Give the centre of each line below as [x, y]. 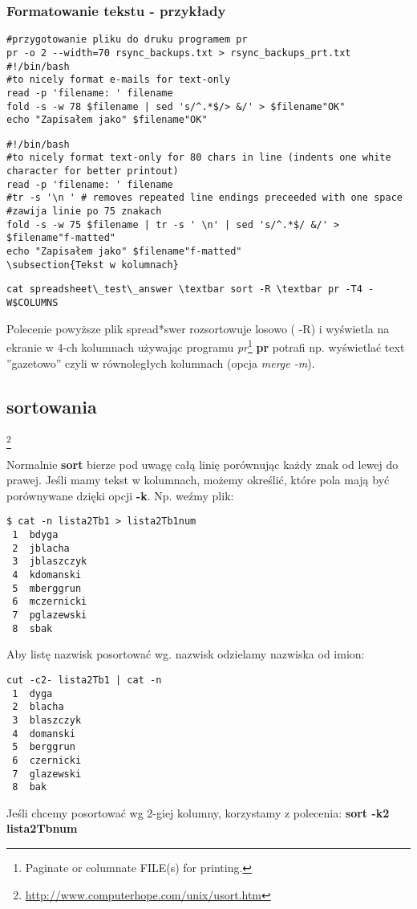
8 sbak [32, 628]
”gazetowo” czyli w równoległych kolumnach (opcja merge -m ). [161, 363]
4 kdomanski [47, 575]
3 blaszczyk [47, 720]
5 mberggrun [47, 588]
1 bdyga [35, 535]
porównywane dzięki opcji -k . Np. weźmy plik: [120, 495]
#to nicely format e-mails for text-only [119, 80]
